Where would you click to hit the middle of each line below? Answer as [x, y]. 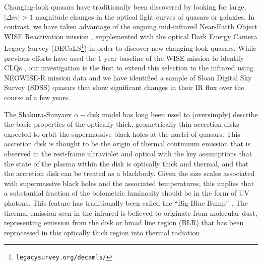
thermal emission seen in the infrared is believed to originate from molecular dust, [131, 212]
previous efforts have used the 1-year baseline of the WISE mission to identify [124, 58]
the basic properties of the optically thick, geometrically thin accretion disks [122, 124]
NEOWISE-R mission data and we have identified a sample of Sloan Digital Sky [128, 77]
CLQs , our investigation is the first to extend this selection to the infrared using [129, 68]
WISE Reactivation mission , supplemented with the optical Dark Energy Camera [131, 36]
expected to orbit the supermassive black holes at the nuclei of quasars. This [122, 134]
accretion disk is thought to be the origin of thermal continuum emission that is [127, 144]
